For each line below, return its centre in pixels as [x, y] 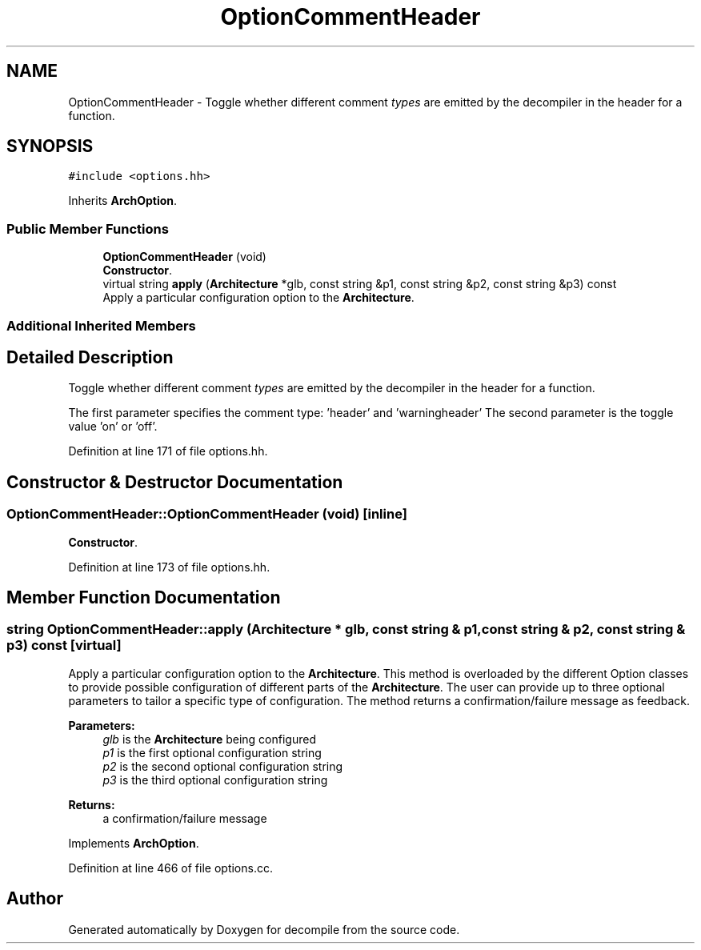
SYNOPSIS [50, 146]
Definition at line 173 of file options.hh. [169, 567]
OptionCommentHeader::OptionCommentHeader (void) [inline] [207, 514]
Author [35, 899]
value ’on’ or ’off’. [113, 427]
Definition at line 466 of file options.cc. [170, 868]
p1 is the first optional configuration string [212, 752]
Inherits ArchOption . [123, 201]
